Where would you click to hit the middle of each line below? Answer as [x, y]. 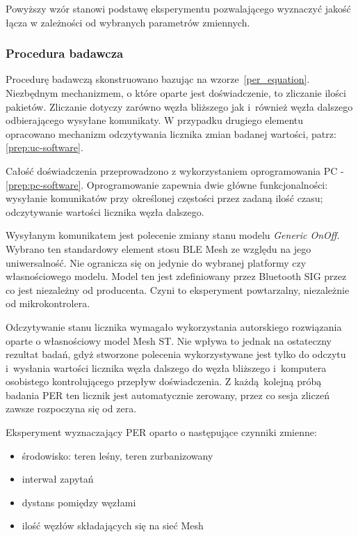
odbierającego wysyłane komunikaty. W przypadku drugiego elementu [155, 120]
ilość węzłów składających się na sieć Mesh [113, 526]
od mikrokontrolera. [48, 303]
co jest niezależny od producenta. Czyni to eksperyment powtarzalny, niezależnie [178, 289]
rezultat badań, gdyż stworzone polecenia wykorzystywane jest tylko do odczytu [176, 354]
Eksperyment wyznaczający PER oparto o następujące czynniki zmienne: [161, 432]
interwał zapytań [58, 479]
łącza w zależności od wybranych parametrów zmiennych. [128, 22]
